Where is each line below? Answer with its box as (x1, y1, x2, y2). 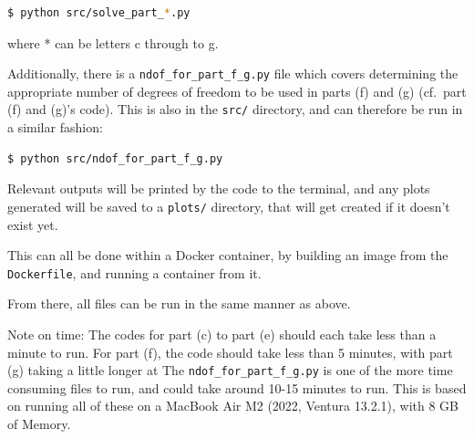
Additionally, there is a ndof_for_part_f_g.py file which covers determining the (7, 64, 459, 83)
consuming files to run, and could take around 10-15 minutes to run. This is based (7, 378, 467, 397)
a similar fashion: (7, 118, 103, 137)
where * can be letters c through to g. (7, 33, 219, 52)
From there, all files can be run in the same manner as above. (7, 294, 351, 313)
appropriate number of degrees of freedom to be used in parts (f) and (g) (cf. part (7, 81, 467, 100)
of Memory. (7, 414, 71, 433)
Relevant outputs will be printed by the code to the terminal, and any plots (7, 179, 430, 198)
